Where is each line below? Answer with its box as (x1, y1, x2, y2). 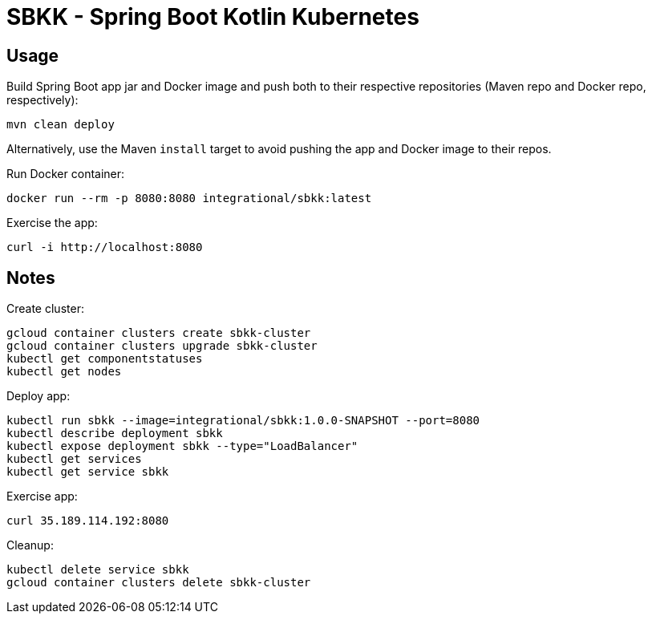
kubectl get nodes (6, 365, 122, 379)
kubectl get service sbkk (6, 465, 169, 479)
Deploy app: (6, 389, 71, 403)
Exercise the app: (6, 216, 98, 230)
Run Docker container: (6, 167, 125, 181)
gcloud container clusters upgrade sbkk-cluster (6, 339, 318, 353)
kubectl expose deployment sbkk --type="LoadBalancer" (6, 440, 358, 453)
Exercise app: (6, 489, 78, 504)
